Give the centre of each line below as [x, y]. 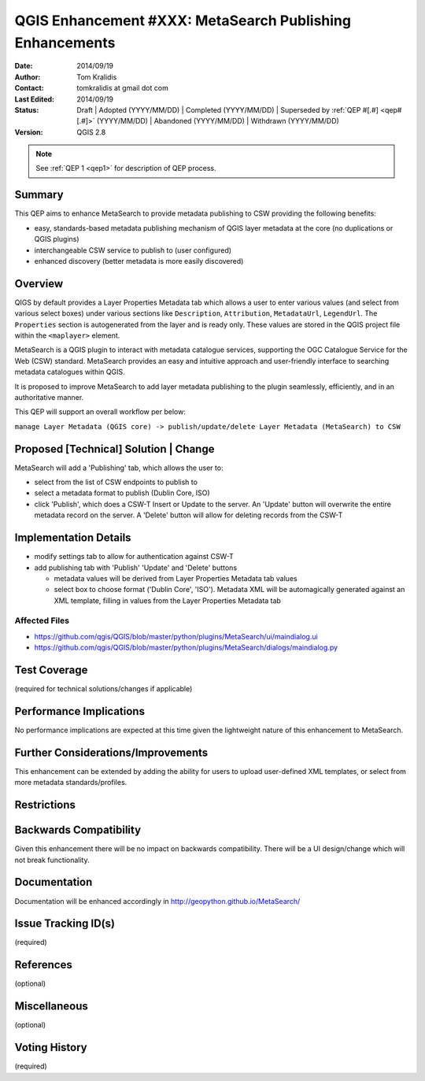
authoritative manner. [49, 397]
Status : [27, 109]
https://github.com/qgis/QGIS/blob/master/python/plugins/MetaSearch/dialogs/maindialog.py [186, 648]
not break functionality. [52, 860]
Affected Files [42, 620]
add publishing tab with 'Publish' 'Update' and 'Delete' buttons [136, 568]
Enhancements [65, 43]
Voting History [51, 1048]
